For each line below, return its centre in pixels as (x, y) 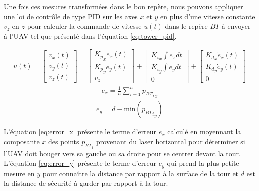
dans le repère (186, 26)
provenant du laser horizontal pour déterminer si (171, 142)
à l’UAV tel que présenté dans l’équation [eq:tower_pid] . (90, 36)
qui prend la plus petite (203, 163)
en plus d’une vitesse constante (208, 16)
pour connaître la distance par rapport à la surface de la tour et (140, 173)
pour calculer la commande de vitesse (84, 26)
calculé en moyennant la (204, 132)
